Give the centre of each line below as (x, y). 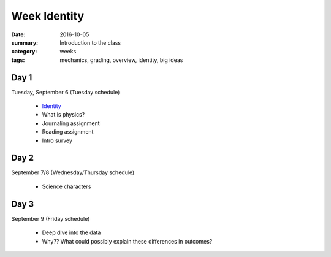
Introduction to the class (90, 42)
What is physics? (63, 115)
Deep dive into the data (71, 232)
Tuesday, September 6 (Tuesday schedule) (66, 92)
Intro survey (57, 140)
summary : (25, 42)
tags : (18, 60)
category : (24, 52)
